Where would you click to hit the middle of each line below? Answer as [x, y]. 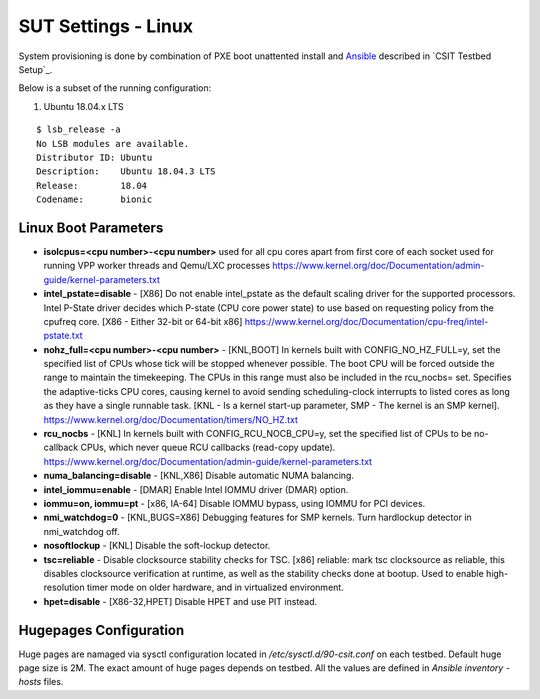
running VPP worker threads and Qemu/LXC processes [156, 266]
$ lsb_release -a [78, 129]
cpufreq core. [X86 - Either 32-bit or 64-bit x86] [143, 321]
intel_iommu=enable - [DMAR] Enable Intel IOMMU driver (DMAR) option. [196, 489]
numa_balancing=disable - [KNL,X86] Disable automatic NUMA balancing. [199, 476]
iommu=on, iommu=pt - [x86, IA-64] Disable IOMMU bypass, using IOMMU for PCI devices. [234, 503]
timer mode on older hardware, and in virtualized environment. [215, 587]
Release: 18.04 [92, 185]
